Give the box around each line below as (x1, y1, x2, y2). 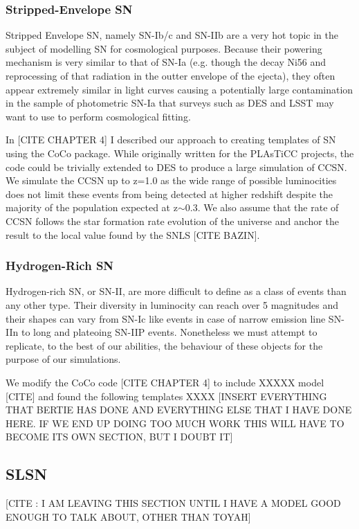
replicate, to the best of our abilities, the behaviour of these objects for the (6, 338, 323, 352)
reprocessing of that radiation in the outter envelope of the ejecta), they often (6, 69, 335, 82)
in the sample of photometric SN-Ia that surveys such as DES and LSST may (6, 96, 334, 110)
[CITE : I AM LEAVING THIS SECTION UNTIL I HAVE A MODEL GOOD (6, 496, 341, 510)
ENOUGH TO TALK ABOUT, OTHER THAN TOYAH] (6, 509, 251, 523)
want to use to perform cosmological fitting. (6, 109, 191, 123)
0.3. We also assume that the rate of (185, 200, 339, 215)
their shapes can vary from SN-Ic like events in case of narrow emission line (6, 311, 326, 325)
